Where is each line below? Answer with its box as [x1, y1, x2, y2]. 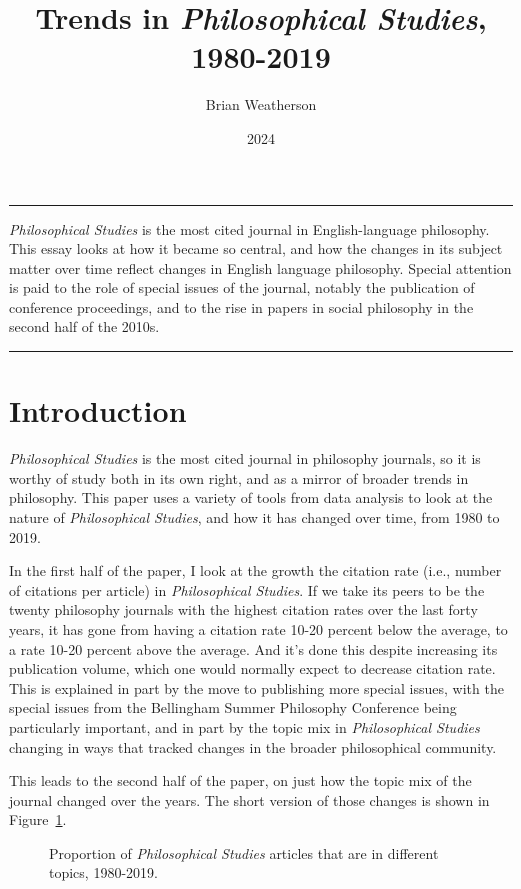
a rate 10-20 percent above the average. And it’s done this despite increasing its [9, 638, 498, 659]
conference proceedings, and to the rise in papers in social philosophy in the [9, 296, 474, 317]
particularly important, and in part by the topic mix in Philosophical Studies [9, 716, 480, 737]
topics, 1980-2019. [49, 862, 158, 883]
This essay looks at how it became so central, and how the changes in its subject [9, 238, 503, 259]
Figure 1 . [9, 809, 67, 830]
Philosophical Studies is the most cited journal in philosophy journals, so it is [9, 448, 481, 469]
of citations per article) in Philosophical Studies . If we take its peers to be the [9, 579, 485, 600]
